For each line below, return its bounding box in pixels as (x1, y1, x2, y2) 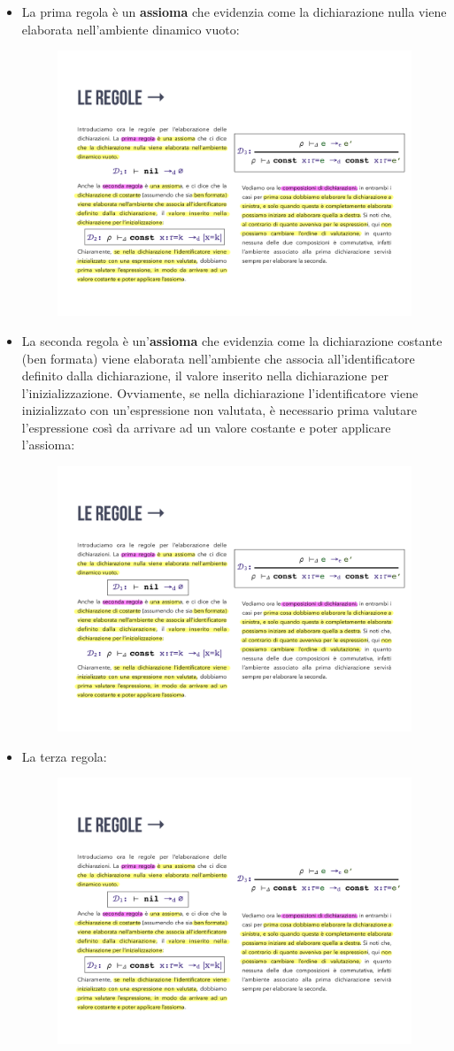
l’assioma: (21, 435, 75, 454)
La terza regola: (21, 747, 107, 765)
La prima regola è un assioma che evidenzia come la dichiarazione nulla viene (21, 3, 447, 20)
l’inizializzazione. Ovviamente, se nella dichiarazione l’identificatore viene (21, 383, 419, 402)
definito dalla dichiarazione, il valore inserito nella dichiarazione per (21, 366, 389, 385)
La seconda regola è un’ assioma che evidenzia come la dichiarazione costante (21, 331, 442, 349)
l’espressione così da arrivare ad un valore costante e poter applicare (21, 418, 391, 436)
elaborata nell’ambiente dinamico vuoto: (21, 19, 240, 38)
